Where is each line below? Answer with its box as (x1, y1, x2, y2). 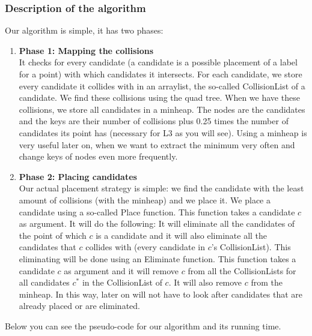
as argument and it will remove (64, 264, 179, 277)
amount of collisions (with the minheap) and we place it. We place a (19, 193, 271, 206)
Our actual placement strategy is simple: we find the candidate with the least (19, 182, 304, 194)
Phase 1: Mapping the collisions (19, 44, 154, 56)
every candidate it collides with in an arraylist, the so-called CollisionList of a (19, 79, 305, 92)
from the (251, 276, 283, 289)
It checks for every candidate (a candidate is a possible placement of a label (19, 56, 298, 68)
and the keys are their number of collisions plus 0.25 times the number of (19, 115, 289, 127)
